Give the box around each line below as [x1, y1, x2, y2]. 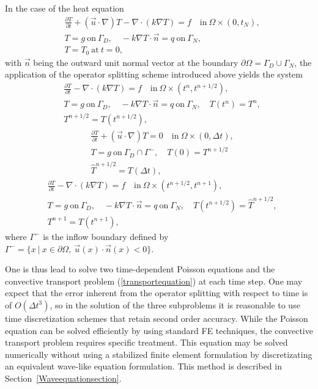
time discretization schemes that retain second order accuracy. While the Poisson [5, 311, 308, 324]
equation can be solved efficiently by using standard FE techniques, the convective [5, 324, 313, 336]
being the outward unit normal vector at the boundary [33, 56, 239, 68]
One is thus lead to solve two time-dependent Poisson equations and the [5, 263, 275, 275]
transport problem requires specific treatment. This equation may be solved [5, 336, 288, 349]
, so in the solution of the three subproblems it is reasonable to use [50, 298, 300, 311]
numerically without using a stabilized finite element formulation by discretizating [5, 347, 312, 360]
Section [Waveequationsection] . [5, 371, 122, 384]
